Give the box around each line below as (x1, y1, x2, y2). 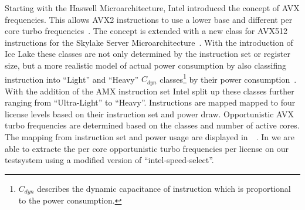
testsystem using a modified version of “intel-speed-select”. (5, 154, 214, 166)
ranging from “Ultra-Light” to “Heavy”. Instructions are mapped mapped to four (5, 96, 296, 109)
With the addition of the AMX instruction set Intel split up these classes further (5, 84, 294, 97)
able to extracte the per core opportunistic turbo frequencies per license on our (5, 142, 289, 154)
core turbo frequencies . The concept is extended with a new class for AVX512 (5, 25, 287, 37)
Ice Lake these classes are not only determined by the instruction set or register (5, 48, 291, 60)
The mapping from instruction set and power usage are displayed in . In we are (5, 131, 294, 143)
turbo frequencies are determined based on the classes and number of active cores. (5, 119, 300, 131)
